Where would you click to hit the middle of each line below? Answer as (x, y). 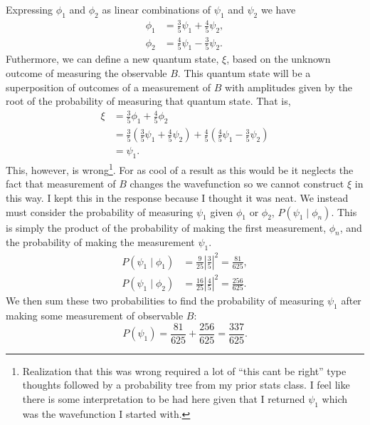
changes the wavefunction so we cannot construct (237, 184)
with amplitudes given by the (289, 87)
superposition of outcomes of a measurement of (109, 87)
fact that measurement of (61, 184)
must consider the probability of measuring (100, 211)
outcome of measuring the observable (86, 73)
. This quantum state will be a (244, 73)
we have (278, 9)
